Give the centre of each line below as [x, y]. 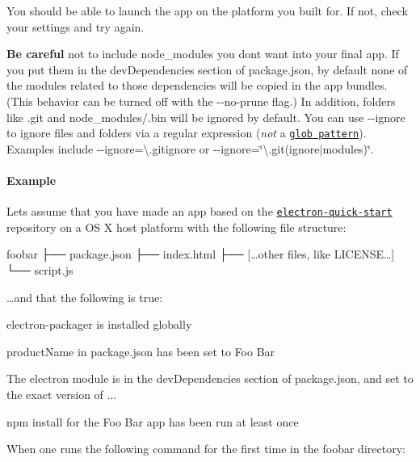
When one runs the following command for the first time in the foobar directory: [206, 449]
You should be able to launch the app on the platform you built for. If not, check [207, 10]
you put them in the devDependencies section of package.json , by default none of [207, 69]
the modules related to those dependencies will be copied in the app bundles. [197, 85]
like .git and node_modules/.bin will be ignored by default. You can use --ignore [206, 117]
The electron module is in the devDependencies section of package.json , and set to [210, 378]
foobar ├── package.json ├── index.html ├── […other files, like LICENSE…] [201, 254]
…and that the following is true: [85, 297]
